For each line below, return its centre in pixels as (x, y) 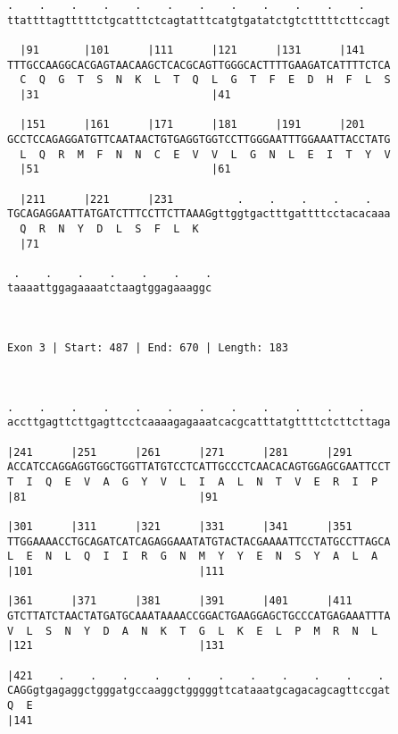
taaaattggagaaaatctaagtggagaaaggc (110, 288)
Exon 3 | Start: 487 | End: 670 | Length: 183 (148, 348)
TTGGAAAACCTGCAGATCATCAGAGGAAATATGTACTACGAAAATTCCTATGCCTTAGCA (199, 541)
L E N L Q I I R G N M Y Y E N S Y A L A (193, 557)
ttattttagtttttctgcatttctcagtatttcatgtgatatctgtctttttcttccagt (199, 20)
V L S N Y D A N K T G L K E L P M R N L (193, 631)
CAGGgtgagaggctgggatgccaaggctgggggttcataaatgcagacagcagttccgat (199, 691)
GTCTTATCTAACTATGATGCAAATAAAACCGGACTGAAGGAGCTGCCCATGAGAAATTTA (199, 616)
